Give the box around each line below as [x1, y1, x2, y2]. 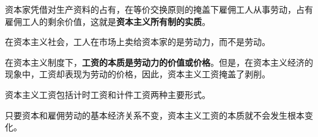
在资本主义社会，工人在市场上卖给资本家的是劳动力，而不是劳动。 [5, 35, 270, 48]
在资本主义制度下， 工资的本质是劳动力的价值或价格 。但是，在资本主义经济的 [5, 55, 313, 68]
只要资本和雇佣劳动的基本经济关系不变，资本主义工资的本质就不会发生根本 [5, 108, 305, 121]
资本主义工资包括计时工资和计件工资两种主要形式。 [5, 88, 210, 100]
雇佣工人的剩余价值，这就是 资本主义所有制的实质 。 [5, 15, 210, 27]
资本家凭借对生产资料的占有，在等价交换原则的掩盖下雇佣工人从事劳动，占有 [5, 3, 313, 15]
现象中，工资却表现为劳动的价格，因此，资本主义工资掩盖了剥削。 [5, 68, 270, 80]
